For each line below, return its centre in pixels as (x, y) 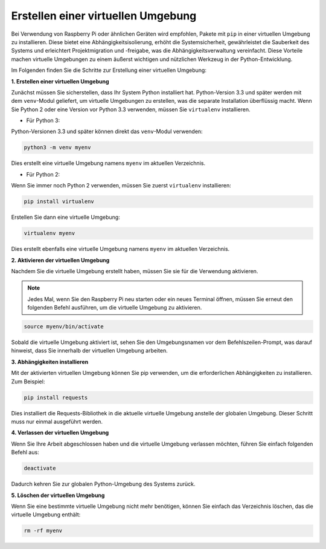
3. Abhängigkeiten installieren (50, 362)
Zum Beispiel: (28, 382)
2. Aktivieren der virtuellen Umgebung (60, 260)
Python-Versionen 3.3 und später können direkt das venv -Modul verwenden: (107, 132)
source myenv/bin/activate (64, 327)
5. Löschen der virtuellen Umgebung (58, 495)
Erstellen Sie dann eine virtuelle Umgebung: (66, 217)
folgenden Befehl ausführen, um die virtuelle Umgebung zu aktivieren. (115, 308)
